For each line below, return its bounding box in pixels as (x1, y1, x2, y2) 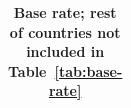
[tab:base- (54, 60, 123, 81)
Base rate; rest (13, 2, 117, 22)
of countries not (9, 21, 121, 42)
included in (26, 41, 105, 62)
